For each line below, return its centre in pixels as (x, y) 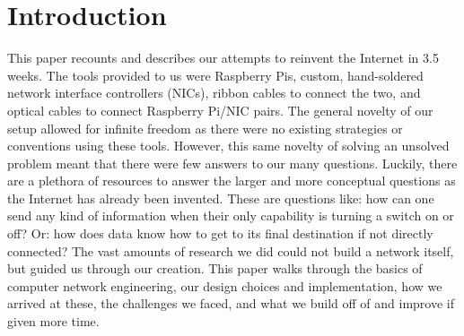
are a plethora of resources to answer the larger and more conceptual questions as (232, 181)
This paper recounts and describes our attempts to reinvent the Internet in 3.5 (223, 58)
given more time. (53, 321)
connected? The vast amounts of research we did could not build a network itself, (231, 250)
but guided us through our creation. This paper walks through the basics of (215, 268)
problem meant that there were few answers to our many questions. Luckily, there (232, 163)
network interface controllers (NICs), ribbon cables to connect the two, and (214, 93)
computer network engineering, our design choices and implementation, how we (225, 285)
